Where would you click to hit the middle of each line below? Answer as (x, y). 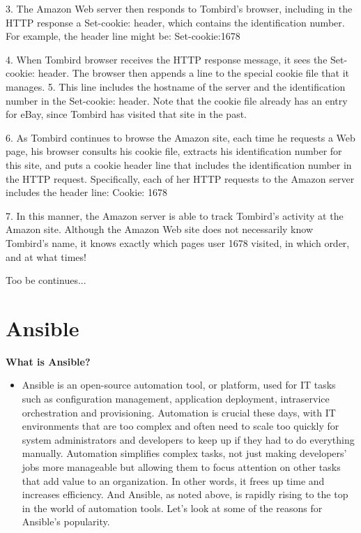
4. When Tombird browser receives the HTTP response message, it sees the (167, 59)
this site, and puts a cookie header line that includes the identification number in (179, 164)
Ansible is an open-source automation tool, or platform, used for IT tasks (179, 385)
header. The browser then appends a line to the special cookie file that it (194, 73)
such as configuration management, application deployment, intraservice (176, 398)
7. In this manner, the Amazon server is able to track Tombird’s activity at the (175, 215)
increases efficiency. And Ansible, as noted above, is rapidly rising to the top (185, 494)
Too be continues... (46, 280)
